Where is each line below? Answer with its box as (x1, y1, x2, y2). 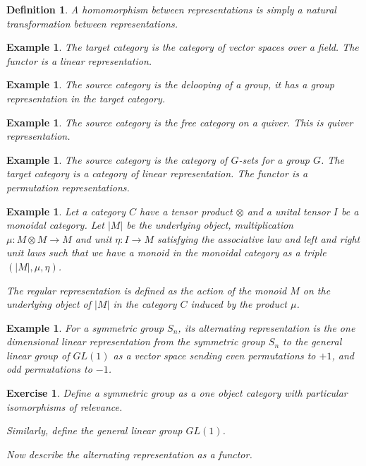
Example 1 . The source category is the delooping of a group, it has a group (6, 77, 334, 92)
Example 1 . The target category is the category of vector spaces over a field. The (6, 40, 359, 54)
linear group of (6, 347, 70, 362)
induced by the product (190, 297, 288, 311)
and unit (75, 231, 112, 246)
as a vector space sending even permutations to (113, 347, 316, 362)
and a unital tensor (247, 203, 330, 218)
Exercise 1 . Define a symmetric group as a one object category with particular (6, 386, 348, 400)
